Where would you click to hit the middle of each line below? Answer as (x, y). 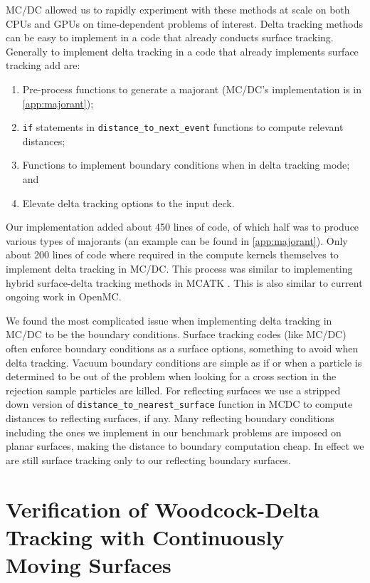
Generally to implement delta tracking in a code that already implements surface (182, 51)
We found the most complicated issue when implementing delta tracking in (169, 320)
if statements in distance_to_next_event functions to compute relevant (183, 127)
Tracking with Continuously (145, 536)
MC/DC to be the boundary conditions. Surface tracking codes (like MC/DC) (176, 334)
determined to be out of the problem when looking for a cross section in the (171, 376)
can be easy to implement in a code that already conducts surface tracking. (170, 37)
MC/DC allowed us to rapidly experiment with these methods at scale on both (178, 9)
